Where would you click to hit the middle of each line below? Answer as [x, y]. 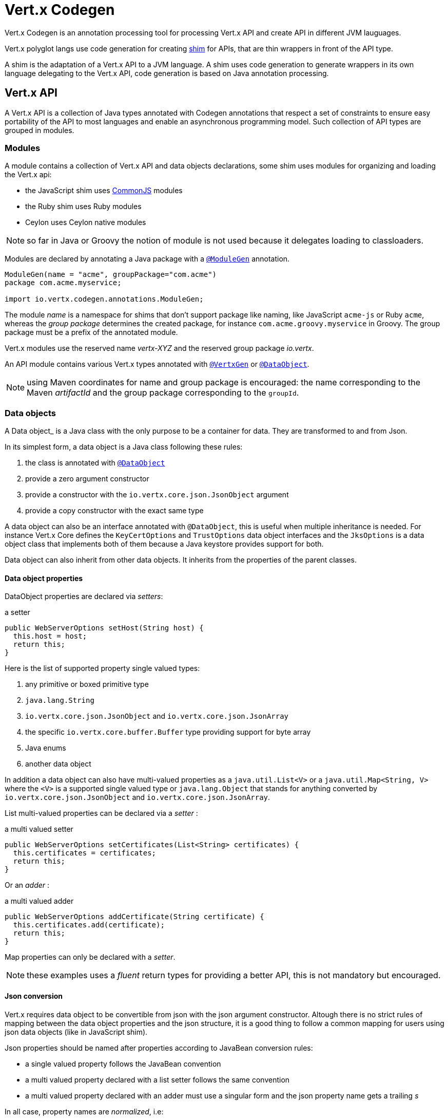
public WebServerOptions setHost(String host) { [104, 628]
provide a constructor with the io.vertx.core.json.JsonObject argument [157, 495]
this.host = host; [50, 636]
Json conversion [34, 996]
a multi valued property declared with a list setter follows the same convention [158, 1079]
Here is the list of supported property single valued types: [102, 668]
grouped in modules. [40, 130]
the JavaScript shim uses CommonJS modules [104, 191]
